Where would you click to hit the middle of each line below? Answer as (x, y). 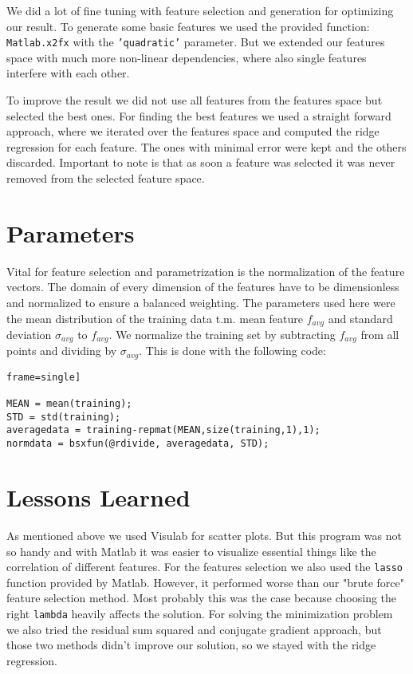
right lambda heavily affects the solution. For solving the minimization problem (200, 613)
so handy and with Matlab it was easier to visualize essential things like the (191, 551)
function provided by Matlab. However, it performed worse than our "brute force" (205, 582)
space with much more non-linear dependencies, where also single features (187, 57)
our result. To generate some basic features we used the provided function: (188, 26)
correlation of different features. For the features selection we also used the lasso (205, 567)
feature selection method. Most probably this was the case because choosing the (202, 598)
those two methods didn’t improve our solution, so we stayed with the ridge (191, 645)
